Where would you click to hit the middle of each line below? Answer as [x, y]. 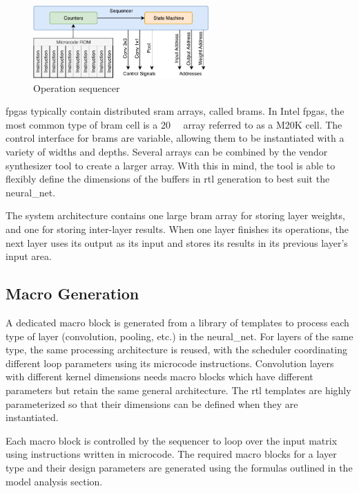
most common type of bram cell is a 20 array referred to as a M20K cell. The [174, 124]
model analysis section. [54, 481]
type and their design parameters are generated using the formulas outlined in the [179, 467]
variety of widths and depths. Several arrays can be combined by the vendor [167, 152]
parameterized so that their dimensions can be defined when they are [152, 403]
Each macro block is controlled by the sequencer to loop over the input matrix [172, 440]
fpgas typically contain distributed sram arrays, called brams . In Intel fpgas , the [175, 111]
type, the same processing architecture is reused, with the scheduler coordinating [176, 350]
